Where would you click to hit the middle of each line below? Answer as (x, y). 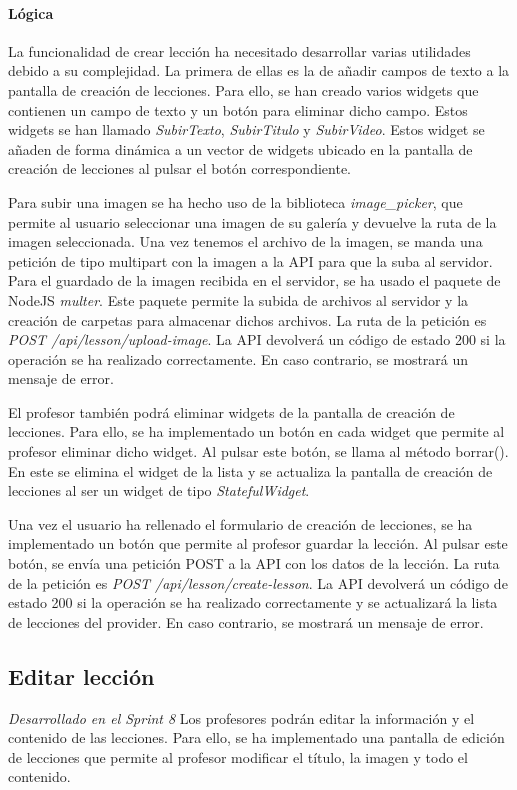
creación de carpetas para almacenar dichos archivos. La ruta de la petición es (247, 319)
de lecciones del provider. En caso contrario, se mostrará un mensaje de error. (246, 621)
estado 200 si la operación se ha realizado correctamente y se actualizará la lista (253, 602)
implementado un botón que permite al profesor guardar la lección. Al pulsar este (258, 543)
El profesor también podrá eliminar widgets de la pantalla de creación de (231, 411)
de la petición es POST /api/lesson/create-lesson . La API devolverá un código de (258, 582)
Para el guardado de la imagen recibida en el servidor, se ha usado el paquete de (254, 280)
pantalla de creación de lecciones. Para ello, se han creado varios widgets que (243, 89)
